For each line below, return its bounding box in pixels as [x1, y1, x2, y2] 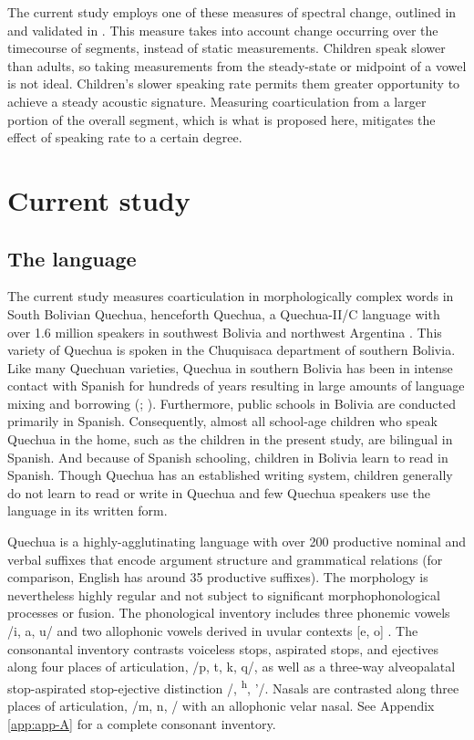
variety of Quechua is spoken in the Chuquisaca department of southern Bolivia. [7, 340, 456, 360]
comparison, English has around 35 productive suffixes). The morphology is [7, 568, 428, 587]
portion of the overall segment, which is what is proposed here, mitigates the [7, 109, 436, 129]
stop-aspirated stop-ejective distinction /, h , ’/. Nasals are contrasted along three [7, 675, 459, 697]
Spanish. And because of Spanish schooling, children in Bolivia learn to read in [7, 447, 448, 466]
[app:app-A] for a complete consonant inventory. [7, 714, 276, 733]
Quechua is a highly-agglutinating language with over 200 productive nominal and [7, 532, 467, 551]
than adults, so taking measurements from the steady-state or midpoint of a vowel [7, 56, 467, 75]
